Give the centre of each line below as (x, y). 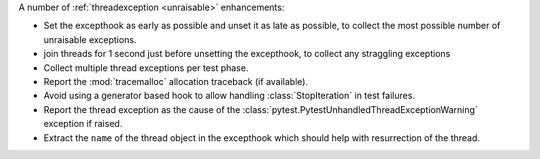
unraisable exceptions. (90, 39)
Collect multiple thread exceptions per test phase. (146, 67)
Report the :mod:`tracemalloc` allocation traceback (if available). (176, 81)
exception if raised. (83, 124)
